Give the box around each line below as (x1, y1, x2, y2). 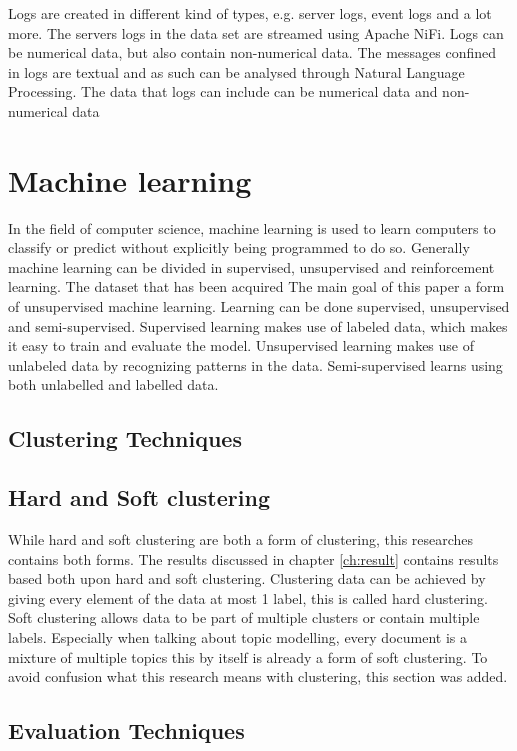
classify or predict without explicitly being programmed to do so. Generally (8, 237, 470, 258)
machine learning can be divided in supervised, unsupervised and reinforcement (8, 256, 495, 277)
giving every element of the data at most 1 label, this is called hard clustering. (8, 587, 488, 608)
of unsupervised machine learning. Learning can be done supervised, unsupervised (8, 296, 510, 317)
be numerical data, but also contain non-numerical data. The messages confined (8, 42, 497, 63)
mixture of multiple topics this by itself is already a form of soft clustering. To (8, 646, 488, 667)
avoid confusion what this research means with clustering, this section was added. (8, 666, 508, 687)
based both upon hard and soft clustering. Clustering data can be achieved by (8, 568, 486, 589)
